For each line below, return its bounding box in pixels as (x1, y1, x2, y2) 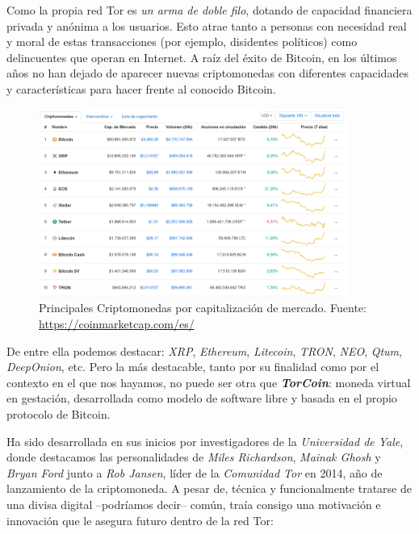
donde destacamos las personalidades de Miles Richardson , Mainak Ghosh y (6, 448, 381, 465)
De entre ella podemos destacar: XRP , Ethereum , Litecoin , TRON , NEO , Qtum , (6, 342, 402, 359)
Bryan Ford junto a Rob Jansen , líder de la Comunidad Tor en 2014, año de (6, 464, 383, 481)
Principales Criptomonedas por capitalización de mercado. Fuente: (39, 299, 367, 316)
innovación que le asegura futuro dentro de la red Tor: (6, 511, 274, 528)
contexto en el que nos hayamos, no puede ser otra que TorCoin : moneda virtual (6, 373, 411, 390)
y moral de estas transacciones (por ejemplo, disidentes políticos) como (6, 33, 358, 50)
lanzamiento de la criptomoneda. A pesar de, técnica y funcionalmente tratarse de (6, 480, 412, 497)
